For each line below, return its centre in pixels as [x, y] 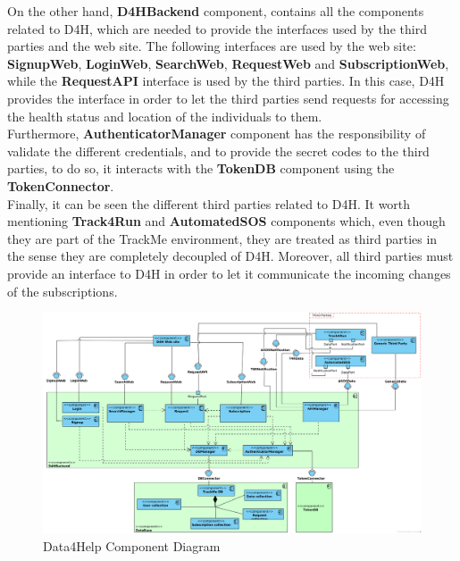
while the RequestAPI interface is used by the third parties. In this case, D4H [226, 81]
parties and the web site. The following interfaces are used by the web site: [212, 46]
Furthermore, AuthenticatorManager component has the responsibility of [217, 134]
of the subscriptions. [63, 291]
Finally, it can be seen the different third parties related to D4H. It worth [209, 203]
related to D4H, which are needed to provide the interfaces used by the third [217, 28]
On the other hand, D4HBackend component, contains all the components [216, 11]
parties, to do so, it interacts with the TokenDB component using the [201, 168]
